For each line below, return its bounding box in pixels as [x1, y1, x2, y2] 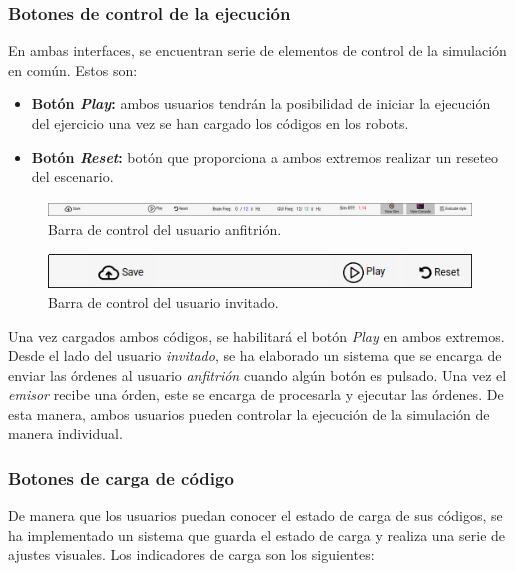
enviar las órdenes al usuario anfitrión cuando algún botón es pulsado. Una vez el [8, 364, 507, 385]
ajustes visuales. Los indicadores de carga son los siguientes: [8, 544, 375, 565]
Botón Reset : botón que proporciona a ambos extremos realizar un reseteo [31, 146, 499, 167]
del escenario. [31, 166, 114, 187]
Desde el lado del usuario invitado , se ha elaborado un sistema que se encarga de [8, 345, 502, 366]
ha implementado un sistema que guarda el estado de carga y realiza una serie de [8, 524, 506, 545]
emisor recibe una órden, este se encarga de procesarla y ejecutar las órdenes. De [8, 384, 504, 405]
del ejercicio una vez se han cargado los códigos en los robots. [31, 113, 409, 133]
